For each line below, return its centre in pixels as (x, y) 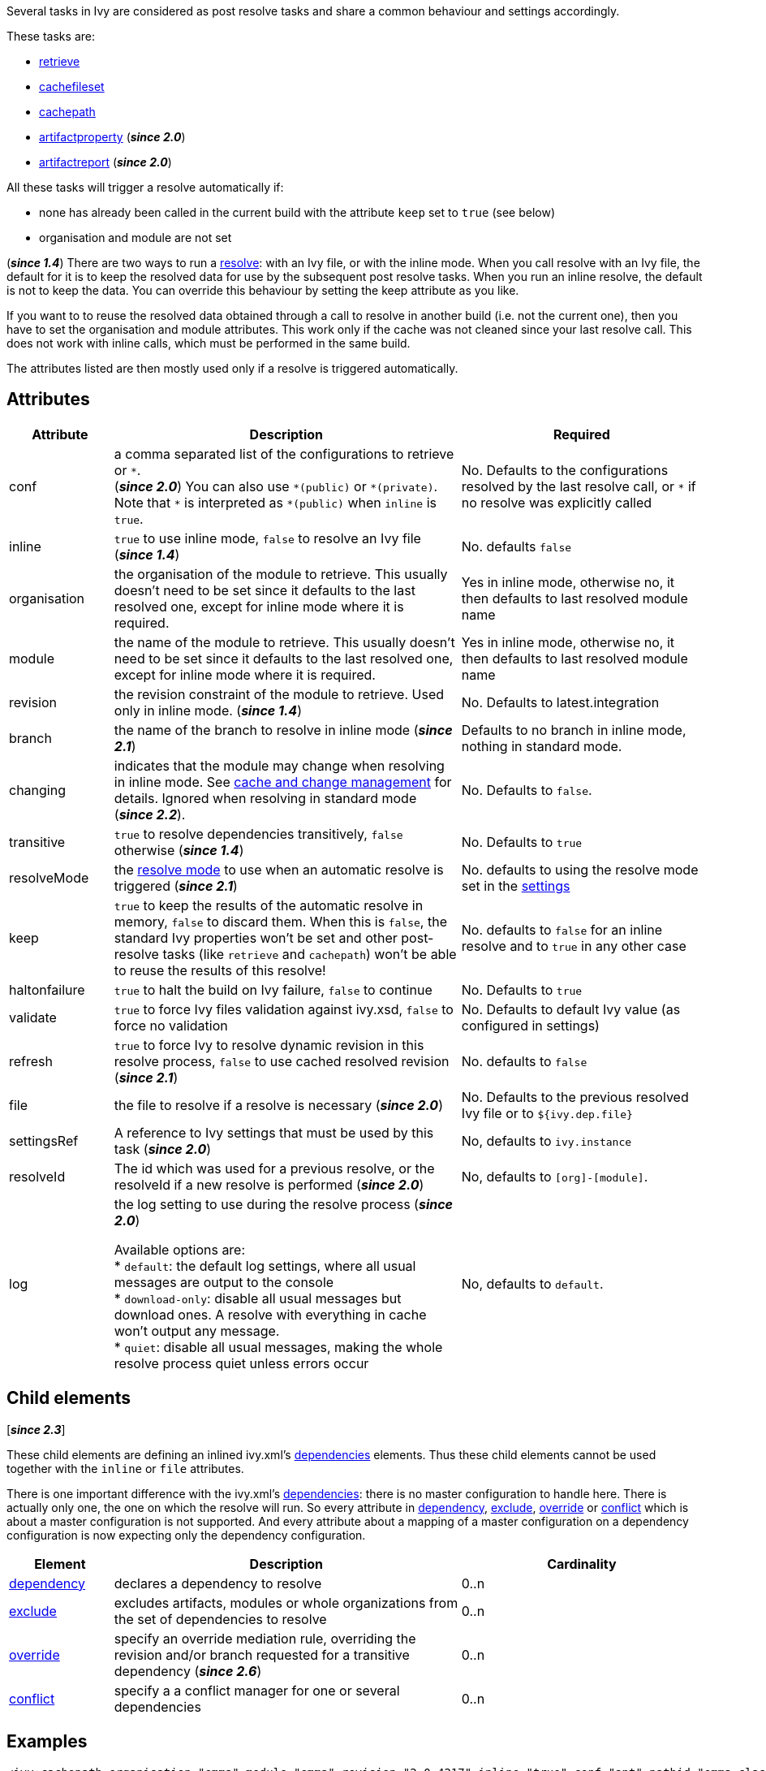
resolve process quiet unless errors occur (241, 1363)
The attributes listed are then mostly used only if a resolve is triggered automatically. (232, 368)
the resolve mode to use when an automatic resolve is (279, 869)
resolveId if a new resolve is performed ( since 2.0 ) (269, 1184)
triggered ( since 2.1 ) (176, 885)
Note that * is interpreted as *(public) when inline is (275, 502)
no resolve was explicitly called (557, 502)
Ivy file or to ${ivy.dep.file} (547, 1113)
